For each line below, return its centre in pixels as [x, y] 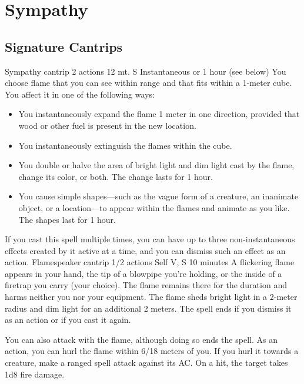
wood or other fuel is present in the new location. [107, 125]
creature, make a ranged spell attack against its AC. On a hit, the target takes [146, 363]
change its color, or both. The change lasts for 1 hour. [116, 176]
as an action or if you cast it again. [68, 320]
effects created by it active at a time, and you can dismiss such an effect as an [145, 250]
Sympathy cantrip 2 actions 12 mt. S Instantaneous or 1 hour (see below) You [146, 71]
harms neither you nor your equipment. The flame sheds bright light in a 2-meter [151, 297]
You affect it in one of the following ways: [80, 94]
